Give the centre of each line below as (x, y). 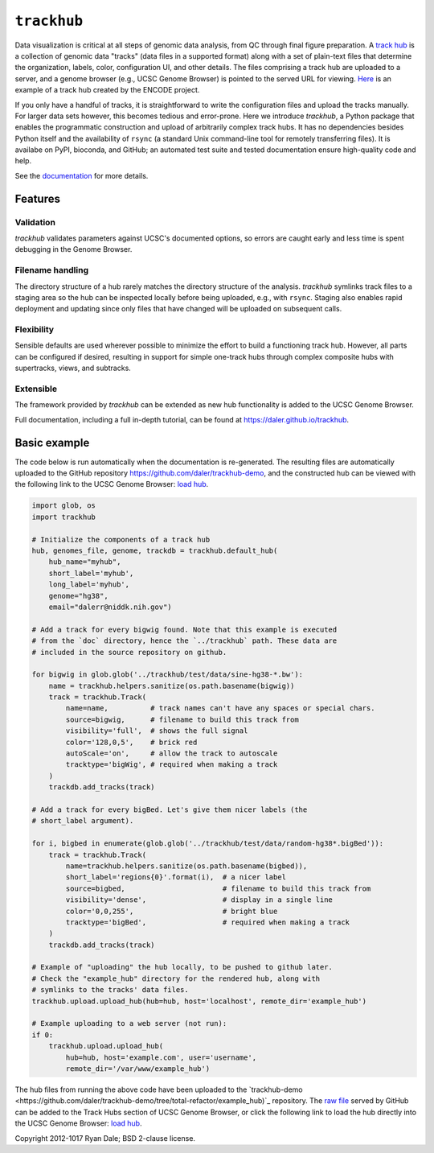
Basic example (52, 443)
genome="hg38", (78, 596)
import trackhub (64, 517)
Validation (35, 222)
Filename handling (52, 270)
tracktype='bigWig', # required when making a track (172, 765)
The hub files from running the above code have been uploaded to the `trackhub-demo (159, 1089)
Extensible (36, 389)
